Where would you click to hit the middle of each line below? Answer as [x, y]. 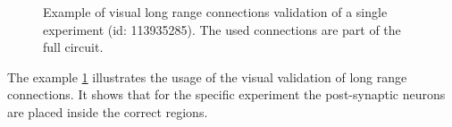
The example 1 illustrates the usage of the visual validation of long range [207, 76]
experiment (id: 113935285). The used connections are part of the [222, 29]
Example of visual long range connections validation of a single [215, 12]
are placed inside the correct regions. [108, 111]
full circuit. [73, 47]
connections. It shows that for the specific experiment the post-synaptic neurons [226, 94]
